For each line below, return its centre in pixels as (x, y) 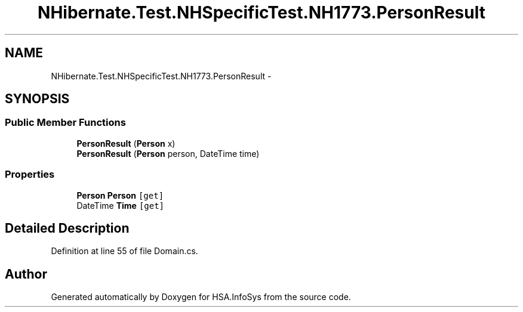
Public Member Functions (65, 123)
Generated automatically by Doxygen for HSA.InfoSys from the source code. (201, 297)
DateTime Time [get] (121, 205)
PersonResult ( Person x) (126, 143)
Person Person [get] (120, 195)
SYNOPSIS (37, 99)
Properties (30, 174)
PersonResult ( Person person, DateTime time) (168, 153)
